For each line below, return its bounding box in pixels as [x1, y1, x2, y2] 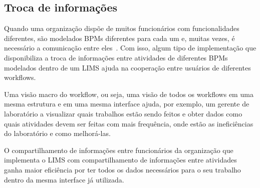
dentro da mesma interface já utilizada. [4, 174, 124, 184]
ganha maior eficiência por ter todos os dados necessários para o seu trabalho [4, 164, 241, 174]
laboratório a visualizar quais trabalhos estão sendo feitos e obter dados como [4, 108, 242, 118]
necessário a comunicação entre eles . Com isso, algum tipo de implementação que [4, 42, 256, 53]
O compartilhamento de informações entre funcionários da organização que [4, 144, 233, 155]
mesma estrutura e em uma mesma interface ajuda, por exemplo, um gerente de [4, 98, 249, 109]
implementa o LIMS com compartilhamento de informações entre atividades [4, 154, 237, 165]
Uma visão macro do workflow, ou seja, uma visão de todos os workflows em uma [4, 88, 253, 99]
